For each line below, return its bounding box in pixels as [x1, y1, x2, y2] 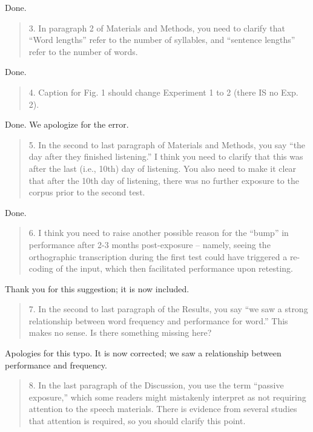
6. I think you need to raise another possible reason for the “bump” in [28, 226, 289, 239]
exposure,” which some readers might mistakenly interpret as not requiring [28, 390, 306, 403]
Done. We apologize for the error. [5, 118, 129, 131]
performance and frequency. [5, 358, 107, 371]
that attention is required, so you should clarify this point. [28, 414, 246, 427]
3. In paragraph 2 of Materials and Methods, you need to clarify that [28, 21, 285, 34]
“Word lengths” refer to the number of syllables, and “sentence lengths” [28, 33, 295, 46]
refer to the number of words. [28, 45, 138, 57]
